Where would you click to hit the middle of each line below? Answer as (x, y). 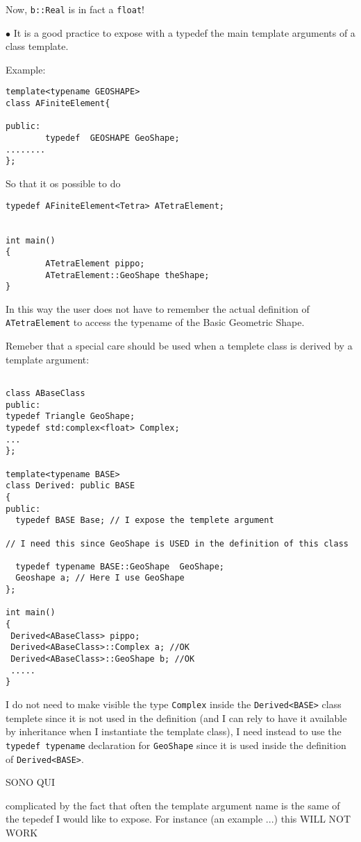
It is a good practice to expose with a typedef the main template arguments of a (184, 32)
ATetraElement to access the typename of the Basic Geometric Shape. (155, 322)
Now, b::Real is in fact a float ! (75, 9)
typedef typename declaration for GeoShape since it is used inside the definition (176, 745)
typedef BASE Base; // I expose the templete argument (145, 521)
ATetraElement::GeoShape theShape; (127, 275)
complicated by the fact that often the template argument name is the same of (173, 805)
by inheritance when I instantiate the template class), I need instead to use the (174, 731)
